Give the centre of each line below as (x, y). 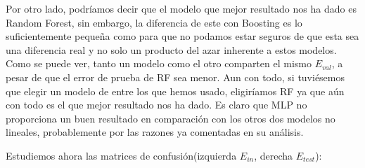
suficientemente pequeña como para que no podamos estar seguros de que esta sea (182, 36)
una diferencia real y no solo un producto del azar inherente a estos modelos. (171, 49)
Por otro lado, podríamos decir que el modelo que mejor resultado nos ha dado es (181, 8)
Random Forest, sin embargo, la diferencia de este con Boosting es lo (154, 22)
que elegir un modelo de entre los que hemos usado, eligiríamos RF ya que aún (175, 91)
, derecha (274, 155)
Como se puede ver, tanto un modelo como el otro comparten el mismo (159, 63)
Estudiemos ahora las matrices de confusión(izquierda (121, 155)
